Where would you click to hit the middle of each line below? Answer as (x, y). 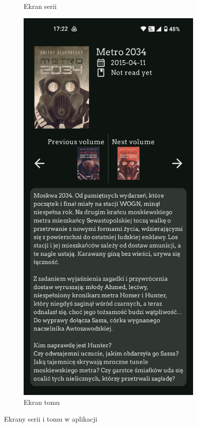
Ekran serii (40, 6)
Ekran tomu (42, 402)
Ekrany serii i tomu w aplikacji (51, 418)
